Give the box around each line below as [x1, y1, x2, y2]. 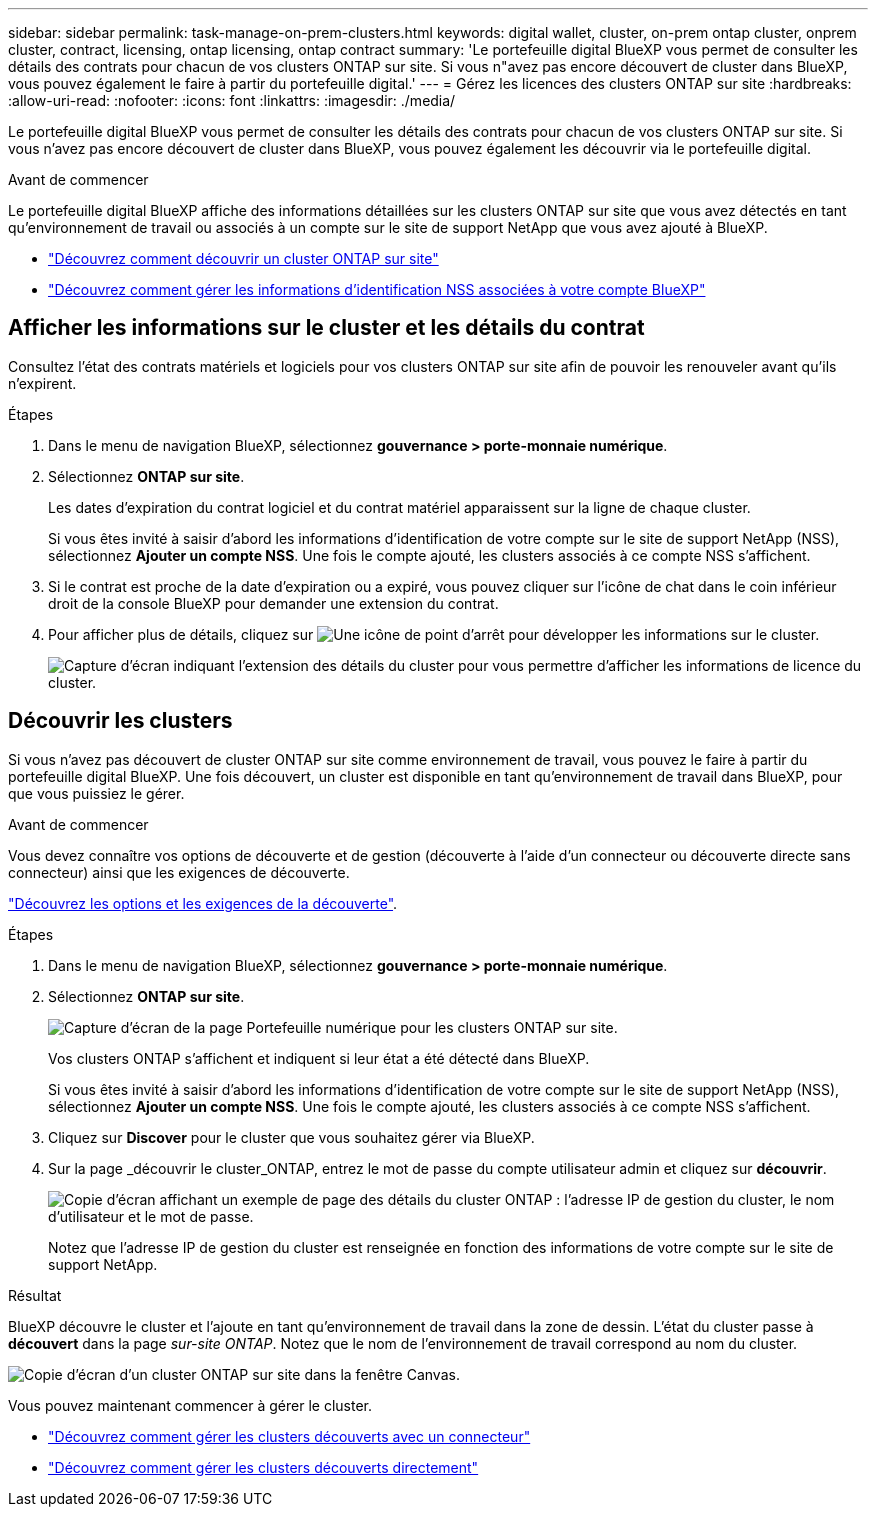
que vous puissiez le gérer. [8, 784, 185, 802]
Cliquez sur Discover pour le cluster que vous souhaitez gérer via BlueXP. [48, 1128, 535, 1146]
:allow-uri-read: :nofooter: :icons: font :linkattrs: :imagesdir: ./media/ [8, 92, 456, 109]
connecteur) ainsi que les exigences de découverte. [8, 863, 350, 881]
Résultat [8, 1286, 62, 1304]
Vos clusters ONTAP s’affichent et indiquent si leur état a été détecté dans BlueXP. [48, 1049, 590, 1067]
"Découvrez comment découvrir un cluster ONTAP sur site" [48, 250, 439, 267]
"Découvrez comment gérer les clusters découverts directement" [48, 1458, 479, 1476]
